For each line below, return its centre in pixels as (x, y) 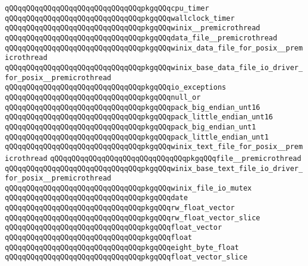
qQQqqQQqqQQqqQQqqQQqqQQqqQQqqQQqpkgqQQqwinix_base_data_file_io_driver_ (154, 67)
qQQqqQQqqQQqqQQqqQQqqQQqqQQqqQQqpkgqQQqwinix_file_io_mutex (128, 188)
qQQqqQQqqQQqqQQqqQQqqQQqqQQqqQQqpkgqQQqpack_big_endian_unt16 (133, 107)
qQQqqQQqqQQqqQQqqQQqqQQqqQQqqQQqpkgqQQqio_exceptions (116, 88)
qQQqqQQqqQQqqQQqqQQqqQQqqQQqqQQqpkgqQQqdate (96, 198)
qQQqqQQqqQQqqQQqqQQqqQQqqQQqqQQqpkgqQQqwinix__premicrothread (133, 28)
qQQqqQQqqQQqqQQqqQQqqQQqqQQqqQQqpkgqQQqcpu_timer (107, 8)
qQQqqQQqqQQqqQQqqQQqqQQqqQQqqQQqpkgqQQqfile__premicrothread (176, 158)
